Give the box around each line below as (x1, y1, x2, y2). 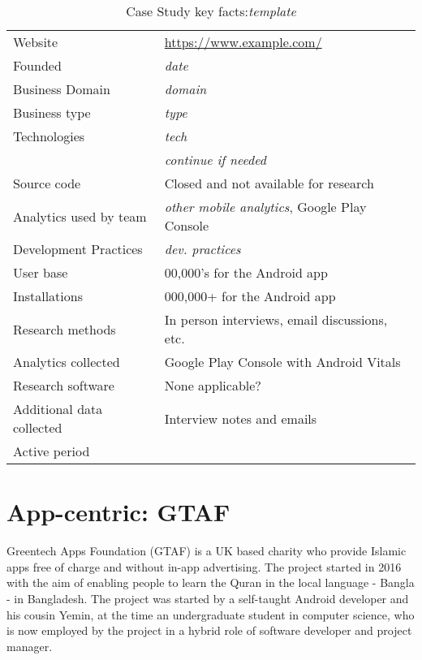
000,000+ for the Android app (164, 287, 336, 305)
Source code (13, 174, 81, 192)
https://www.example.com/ (164, 32, 322, 51)
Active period (13, 442, 90, 460)
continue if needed (164, 150, 266, 169)
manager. (6, 637, 53, 654)
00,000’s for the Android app (164, 263, 328, 282)
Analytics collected (13, 352, 120, 371)
